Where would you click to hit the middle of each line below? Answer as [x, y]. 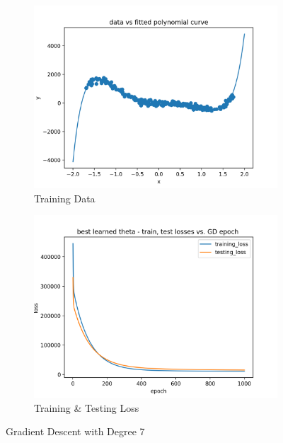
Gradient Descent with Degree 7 [75, 431]
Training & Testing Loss [87, 407]
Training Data [65, 198]
